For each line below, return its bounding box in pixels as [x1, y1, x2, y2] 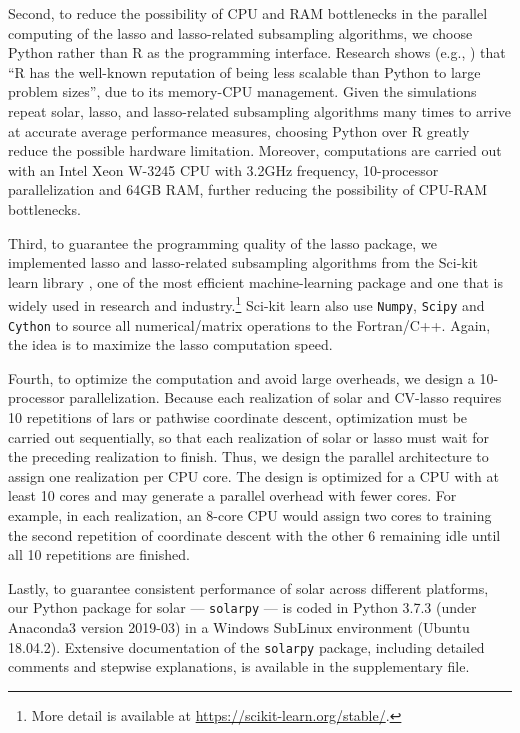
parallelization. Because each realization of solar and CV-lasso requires [69, 387, 502, 408]
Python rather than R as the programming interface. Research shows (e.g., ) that [8, 42, 506, 63]
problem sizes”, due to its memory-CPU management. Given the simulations [8, 81, 477, 102]
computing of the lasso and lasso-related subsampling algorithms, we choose [8, 22, 473, 43]
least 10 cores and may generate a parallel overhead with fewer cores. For [8, 485, 457, 506]
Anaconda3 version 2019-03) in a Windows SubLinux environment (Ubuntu [8, 617, 470, 638]
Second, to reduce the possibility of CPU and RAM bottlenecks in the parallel [8, 3, 488, 23]
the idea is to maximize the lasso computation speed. [8, 334, 333, 355]
